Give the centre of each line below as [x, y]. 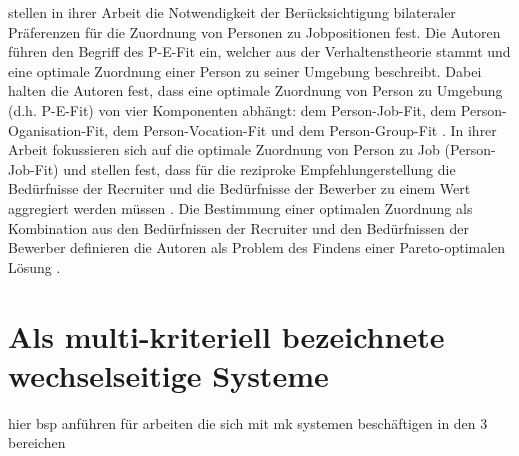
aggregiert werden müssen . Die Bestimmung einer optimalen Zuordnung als [240, 207]
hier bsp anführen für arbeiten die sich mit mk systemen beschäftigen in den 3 [248, 422]
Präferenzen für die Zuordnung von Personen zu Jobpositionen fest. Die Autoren [254, 31]
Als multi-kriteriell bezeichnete [226, 335]
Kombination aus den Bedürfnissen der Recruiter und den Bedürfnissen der [238, 227]
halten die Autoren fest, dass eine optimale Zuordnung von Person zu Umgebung [255, 90]
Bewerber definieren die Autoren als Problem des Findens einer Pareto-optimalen [257, 247]
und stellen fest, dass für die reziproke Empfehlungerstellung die [259, 168]
